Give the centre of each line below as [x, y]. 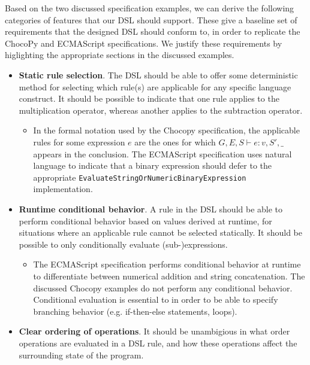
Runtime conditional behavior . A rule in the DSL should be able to [151, 209]
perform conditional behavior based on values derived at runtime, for [145, 220]
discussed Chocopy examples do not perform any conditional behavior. [163, 288]
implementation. [63, 189]
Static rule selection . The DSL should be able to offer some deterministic [158, 74]
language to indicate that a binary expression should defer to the [153, 165]
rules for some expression [79, 142]
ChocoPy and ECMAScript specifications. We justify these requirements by [144, 43]
